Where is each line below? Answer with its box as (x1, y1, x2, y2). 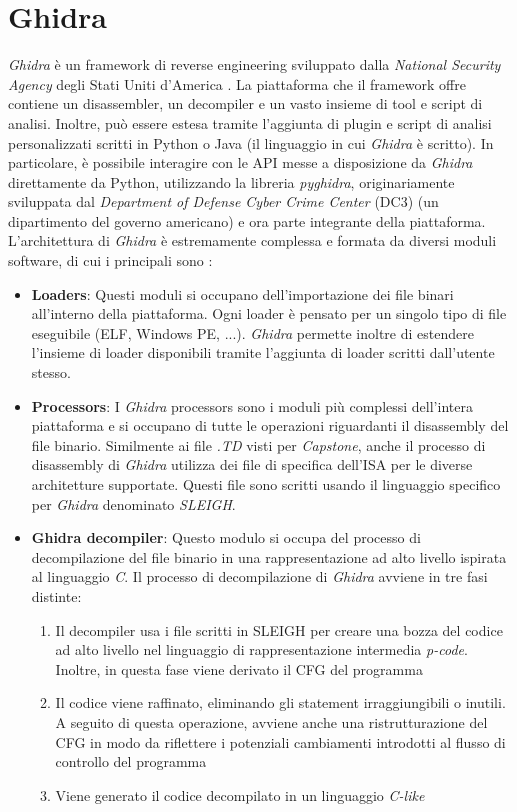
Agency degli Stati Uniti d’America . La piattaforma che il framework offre (8, 73, 466, 94)
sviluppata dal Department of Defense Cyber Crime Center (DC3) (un (8, 191, 439, 212)
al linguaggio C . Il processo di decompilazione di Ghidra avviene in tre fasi (31, 566, 488, 587)
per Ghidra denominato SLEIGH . (31, 493, 236, 514)
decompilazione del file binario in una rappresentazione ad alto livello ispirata (31, 546, 507, 567)
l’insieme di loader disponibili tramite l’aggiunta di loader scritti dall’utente (31, 342, 495, 363)
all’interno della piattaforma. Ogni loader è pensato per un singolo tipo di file (31, 303, 507, 324)
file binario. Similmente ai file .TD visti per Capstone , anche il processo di (31, 434, 486, 455)
